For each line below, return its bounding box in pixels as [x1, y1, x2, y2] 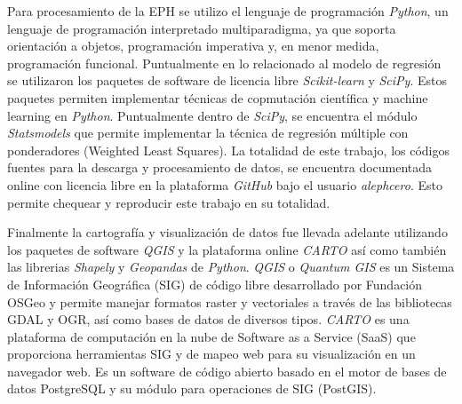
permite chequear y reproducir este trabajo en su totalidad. [7, 193, 331, 211]
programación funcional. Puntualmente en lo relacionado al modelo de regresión [7, 53, 442, 72]
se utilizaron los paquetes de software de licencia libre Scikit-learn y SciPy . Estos [7, 71, 447, 90]
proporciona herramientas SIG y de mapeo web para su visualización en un [7, 345, 416, 363]
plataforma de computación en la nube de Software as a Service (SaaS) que [7, 327, 416, 345]
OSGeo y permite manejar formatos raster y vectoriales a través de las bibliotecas [7, 292, 452, 311]
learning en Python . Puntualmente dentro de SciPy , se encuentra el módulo [7, 106, 418, 124]
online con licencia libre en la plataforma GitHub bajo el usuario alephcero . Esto [7, 175, 442, 194]
